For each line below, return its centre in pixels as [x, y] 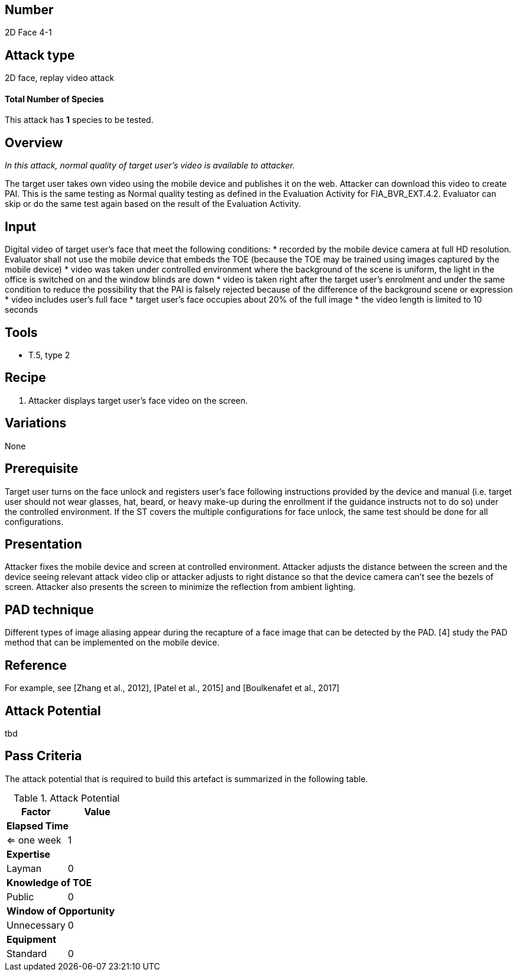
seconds [22, 310]
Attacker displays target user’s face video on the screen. [138, 400]
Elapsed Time [38, 826]
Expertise [29, 854]
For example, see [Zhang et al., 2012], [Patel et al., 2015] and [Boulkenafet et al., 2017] [172, 688]
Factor [36, 811]
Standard [27, 953]
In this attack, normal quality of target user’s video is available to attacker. [150, 166]
